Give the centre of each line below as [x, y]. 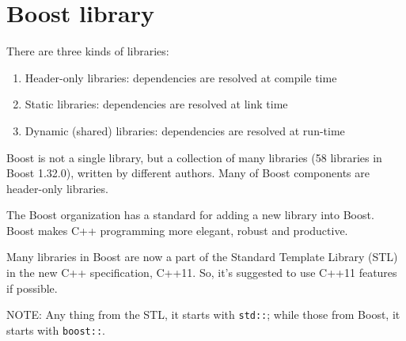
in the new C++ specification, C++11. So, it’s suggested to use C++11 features [202, 273]
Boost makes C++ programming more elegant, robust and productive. [177, 230]
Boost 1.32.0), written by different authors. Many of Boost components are [188, 173]
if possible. [32, 288]
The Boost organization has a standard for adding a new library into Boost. [190, 215]
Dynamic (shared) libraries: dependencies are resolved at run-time [185, 130]
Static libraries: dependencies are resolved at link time [156, 104]
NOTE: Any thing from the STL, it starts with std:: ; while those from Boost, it [203, 314]
